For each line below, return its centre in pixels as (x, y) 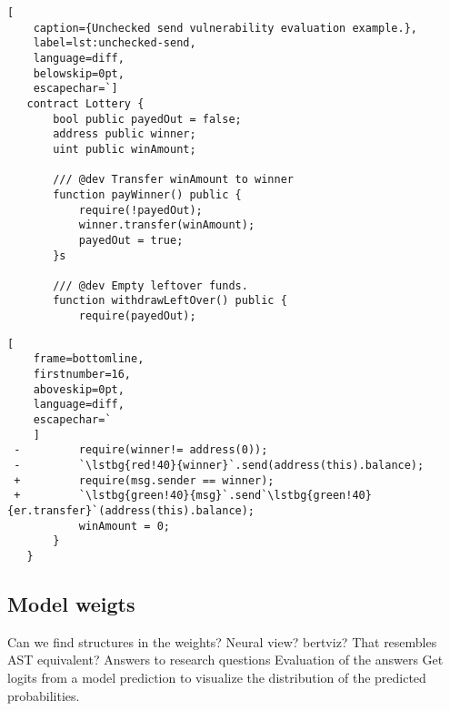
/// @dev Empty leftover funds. (150, 285)
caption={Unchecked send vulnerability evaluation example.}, (225, 28)
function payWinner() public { (147, 194)
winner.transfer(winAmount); (167, 225)
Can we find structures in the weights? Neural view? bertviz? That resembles (222, 641)
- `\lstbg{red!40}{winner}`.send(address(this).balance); (219, 466)
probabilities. (44, 695)
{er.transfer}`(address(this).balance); (131, 511)
